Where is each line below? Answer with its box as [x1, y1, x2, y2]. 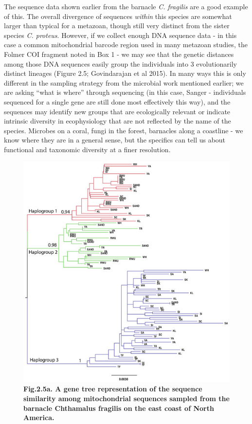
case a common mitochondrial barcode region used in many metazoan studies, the [4, 39, 248, 50]
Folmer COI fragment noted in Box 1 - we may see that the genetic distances [4, 49, 234, 59]
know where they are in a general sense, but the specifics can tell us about [4, 135, 226, 145]
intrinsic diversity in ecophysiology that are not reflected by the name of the [4, 116, 231, 126]
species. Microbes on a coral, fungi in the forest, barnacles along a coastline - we [4, 125, 243, 135]
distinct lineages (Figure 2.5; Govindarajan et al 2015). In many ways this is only [4, 68, 246, 78]
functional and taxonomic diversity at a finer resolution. [4, 144, 171, 154]
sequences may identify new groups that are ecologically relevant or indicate [4, 106, 231, 116]
